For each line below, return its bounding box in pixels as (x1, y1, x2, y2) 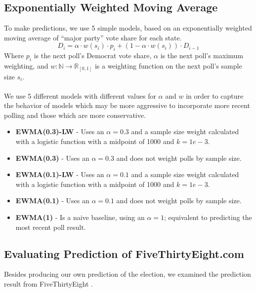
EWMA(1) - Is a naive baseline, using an (15, 212, 145, 222)
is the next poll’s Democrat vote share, (34, 50, 152, 61)
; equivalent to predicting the (164, 212, 252, 222)
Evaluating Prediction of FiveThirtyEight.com (4, 246, 244, 261)
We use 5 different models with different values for (4, 90, 156, 101)
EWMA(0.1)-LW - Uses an (15, 169, 104, 180)
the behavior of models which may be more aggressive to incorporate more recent (4, 100, 250, 110)
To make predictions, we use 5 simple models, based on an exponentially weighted (4, 23, 252, 33)
